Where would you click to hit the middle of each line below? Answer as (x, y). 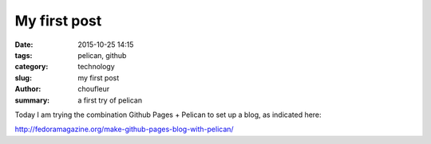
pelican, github (102, 55)
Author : (28, 89)
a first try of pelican (110, 100)
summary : (32, 100)
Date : (24, 45)
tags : (24, 55)
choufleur (94, 89)
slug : (23, 78)
